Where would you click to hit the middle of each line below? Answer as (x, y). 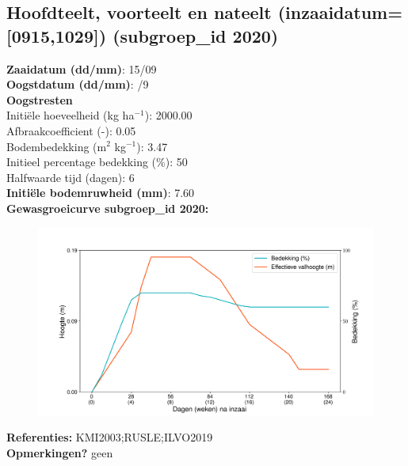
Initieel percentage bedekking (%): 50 (97, 162)
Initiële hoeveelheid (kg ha (71, 115)
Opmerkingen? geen (60, 452)
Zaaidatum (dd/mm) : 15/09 (82, 68)
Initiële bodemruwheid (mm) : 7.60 (101, 193)
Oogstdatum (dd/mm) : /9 (78, 84)
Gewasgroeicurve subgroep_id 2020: (108, 208)
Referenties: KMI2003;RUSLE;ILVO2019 (110, 437)
